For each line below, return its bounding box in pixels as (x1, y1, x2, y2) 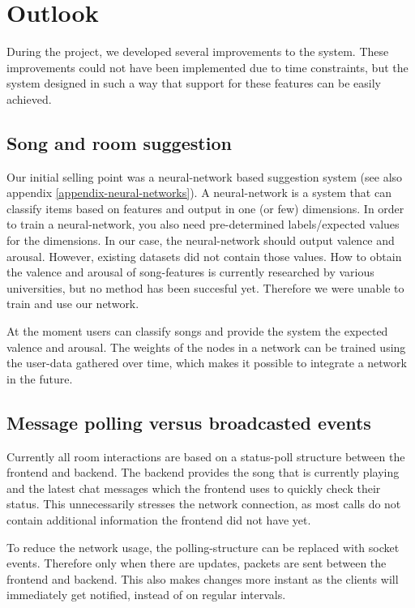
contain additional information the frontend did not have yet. (6, 512, 311, 528)
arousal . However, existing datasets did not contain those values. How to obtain (6, 247, 402, 264)
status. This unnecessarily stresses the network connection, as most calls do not (6, 495, 401, 512)
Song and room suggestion (6, 130, 232, 155)
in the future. (6, 370, 73, 387)
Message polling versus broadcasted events (6, 409, 371, 435)
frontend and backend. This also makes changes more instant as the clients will (6, 570, 399, 587)
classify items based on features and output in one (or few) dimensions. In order (6, 199, 404, 216)
